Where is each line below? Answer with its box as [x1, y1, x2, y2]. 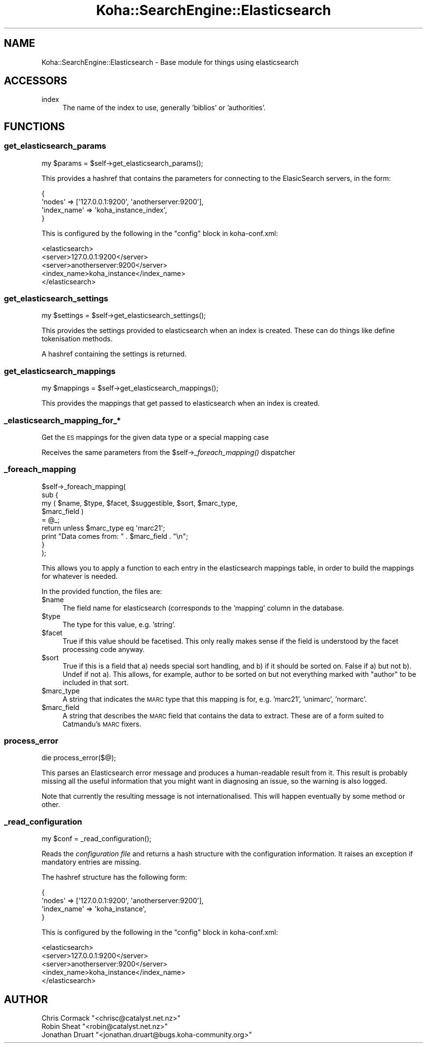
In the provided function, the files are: [41, 587, 162, 595]
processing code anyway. [62, 645, 145, 653]
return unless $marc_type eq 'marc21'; [41, 523, 165, 532]
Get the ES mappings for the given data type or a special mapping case [41, 433, 269, 441]
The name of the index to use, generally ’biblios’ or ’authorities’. [62, 103, 266, 112]
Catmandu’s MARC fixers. [62, 719, 141, 728]
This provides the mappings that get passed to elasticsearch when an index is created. [41, 399, 320, 408]
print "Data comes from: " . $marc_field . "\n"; [41, 532, 188, 540]
